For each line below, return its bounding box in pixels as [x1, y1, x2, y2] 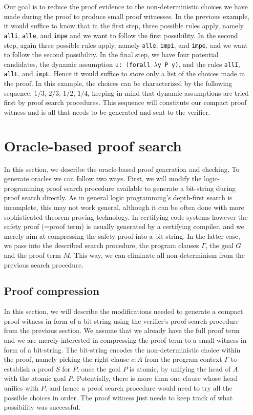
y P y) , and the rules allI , [157, 59, 240, 69]
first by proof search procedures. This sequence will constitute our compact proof [4, 97, 247, 107]
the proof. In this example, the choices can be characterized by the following [4, 78, 232, 88]
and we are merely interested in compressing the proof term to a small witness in [4, 335, 247, 345]
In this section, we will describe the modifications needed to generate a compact [4, 306, 243, 316]
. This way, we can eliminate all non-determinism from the [70, 249, 245, 260]
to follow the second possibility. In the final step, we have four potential [4, 49, 219, 60]
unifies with [4, 383, 39, 393]
